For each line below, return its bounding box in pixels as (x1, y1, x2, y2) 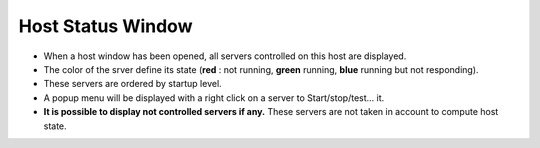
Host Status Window (18, 15, 193, 37)
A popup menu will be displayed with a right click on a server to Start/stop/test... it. (43, 91, 385, 104)
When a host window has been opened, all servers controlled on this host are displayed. (43, 50, 407, 62)
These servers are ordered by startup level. (43, 78, 222, 90)
